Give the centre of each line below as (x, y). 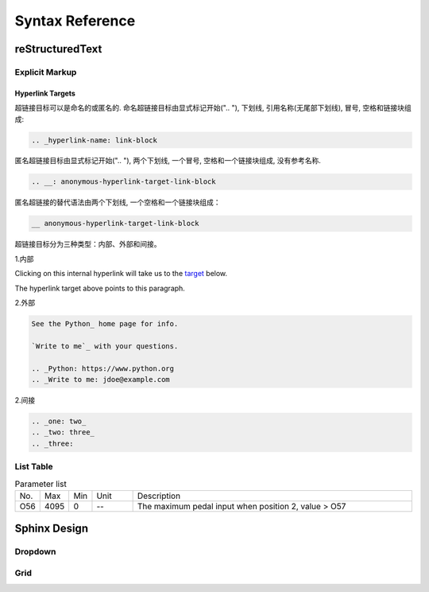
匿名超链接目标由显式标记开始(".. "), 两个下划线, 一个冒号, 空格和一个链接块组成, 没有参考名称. (168, 161)
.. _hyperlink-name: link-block (95, 140)
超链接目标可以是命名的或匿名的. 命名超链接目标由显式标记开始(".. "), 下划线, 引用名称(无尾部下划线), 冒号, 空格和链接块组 (213, 108)
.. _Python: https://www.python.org (103, 368)
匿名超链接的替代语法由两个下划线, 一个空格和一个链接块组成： (118, 202)
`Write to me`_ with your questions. (105, 346)
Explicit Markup (46, 72)
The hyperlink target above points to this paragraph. (100, 288)
